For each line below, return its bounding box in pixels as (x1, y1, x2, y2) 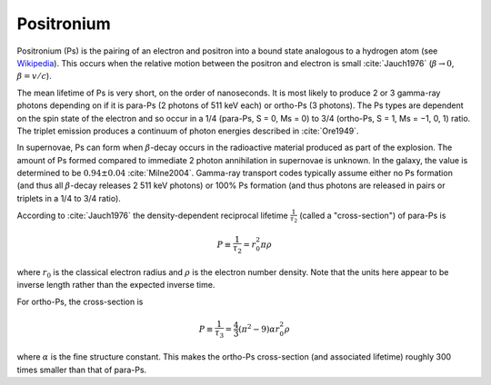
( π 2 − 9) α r (237, 322, 280, 334)
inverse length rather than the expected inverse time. (16, 280, 215, 291)
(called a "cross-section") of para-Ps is (299, 210, 446, 222)
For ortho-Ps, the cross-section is (16, 296, 144, 307)
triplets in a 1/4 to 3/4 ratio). (16, 192, 122, 203)
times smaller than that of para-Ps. (16, 364, 147, 375)
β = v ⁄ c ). (16, 71, 52, 82)
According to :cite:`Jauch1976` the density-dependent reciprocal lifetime (16, 210, 288, 222)
